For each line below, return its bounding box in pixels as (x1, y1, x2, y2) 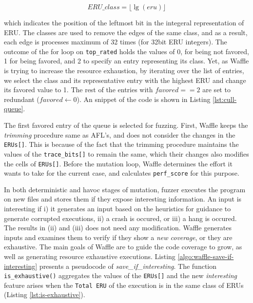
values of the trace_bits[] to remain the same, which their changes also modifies (4, 148, 249, 159)
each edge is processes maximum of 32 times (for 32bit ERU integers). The (4, 37, 227, 47)
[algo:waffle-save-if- (177, 251, 234, 261)
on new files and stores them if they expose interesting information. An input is (4, 194, 242, 204)
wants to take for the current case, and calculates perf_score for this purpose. (4, 168, 239, 178)
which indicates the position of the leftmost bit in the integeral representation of (4, 18, 244, 27)
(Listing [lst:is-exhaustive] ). (4, 289, 85, 300)
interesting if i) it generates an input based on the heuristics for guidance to (4, 203, 231, 213)
